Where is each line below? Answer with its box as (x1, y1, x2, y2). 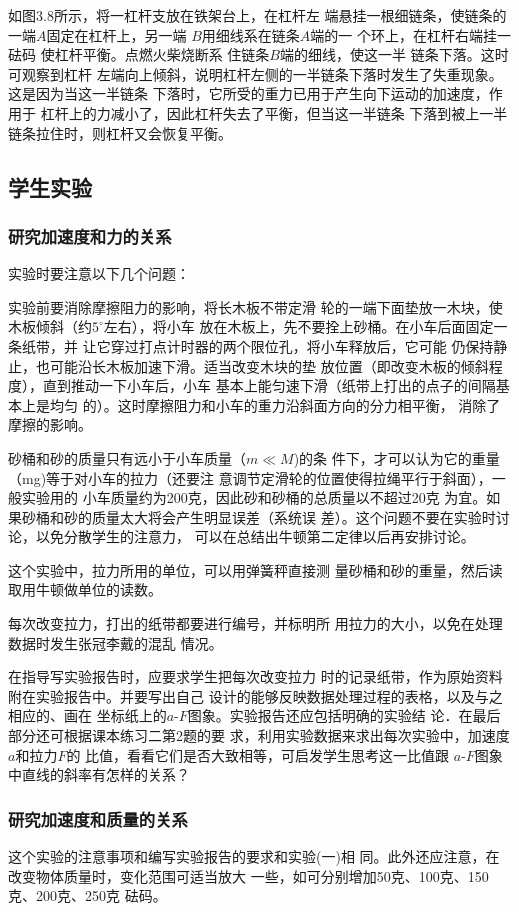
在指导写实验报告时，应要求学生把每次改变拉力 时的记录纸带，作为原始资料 (8, 666, 503, 687)
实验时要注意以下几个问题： (8, 263, 190, 284)
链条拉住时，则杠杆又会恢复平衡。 (8, 122, 232, 143)
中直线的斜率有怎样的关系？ (8, 764, 190, 785)
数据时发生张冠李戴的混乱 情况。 (8, 632, 223, 653)
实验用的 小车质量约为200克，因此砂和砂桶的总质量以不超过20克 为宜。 (21, 487, 487, 508)
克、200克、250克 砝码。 (8, 885, 167, 906)
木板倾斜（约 (8, 316, 92, 337)
